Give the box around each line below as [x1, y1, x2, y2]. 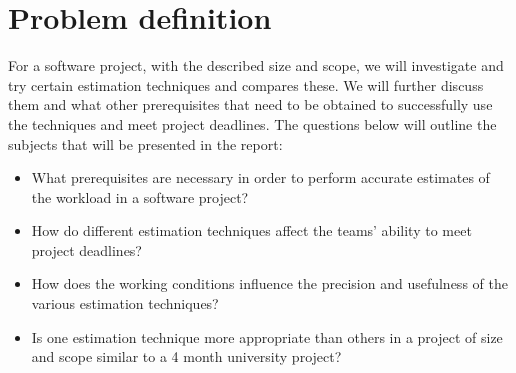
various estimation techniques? [31, 293, 219, 314]
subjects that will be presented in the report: [8, 133, 283, 154]
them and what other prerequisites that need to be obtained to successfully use [8, 94, 493, 115]
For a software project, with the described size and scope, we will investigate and [8, 55, 504, 76]
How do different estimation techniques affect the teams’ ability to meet [31, 220, 472, 241]
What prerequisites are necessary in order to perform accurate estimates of [31, 167, 490, 188]
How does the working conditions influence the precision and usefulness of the [31, 273, 508, 294]
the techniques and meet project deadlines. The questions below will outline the [8, 113, 497, 134]
